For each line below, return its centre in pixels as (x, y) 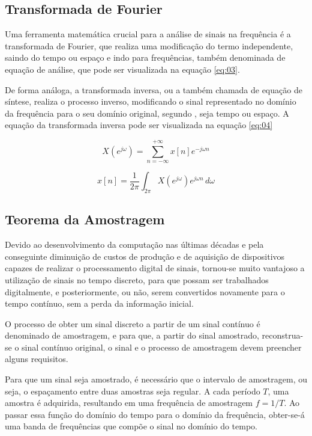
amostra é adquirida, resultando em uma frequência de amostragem (129, 403)
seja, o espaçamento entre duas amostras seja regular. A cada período (133, 391)
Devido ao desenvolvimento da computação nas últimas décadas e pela (134, 244)
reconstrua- (283, 335)
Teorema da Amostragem (85, 219)
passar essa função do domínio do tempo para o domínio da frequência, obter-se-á (155, 414)
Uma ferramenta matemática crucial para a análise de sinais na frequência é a (148, 34)
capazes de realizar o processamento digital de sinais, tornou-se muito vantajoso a (155, 268)
